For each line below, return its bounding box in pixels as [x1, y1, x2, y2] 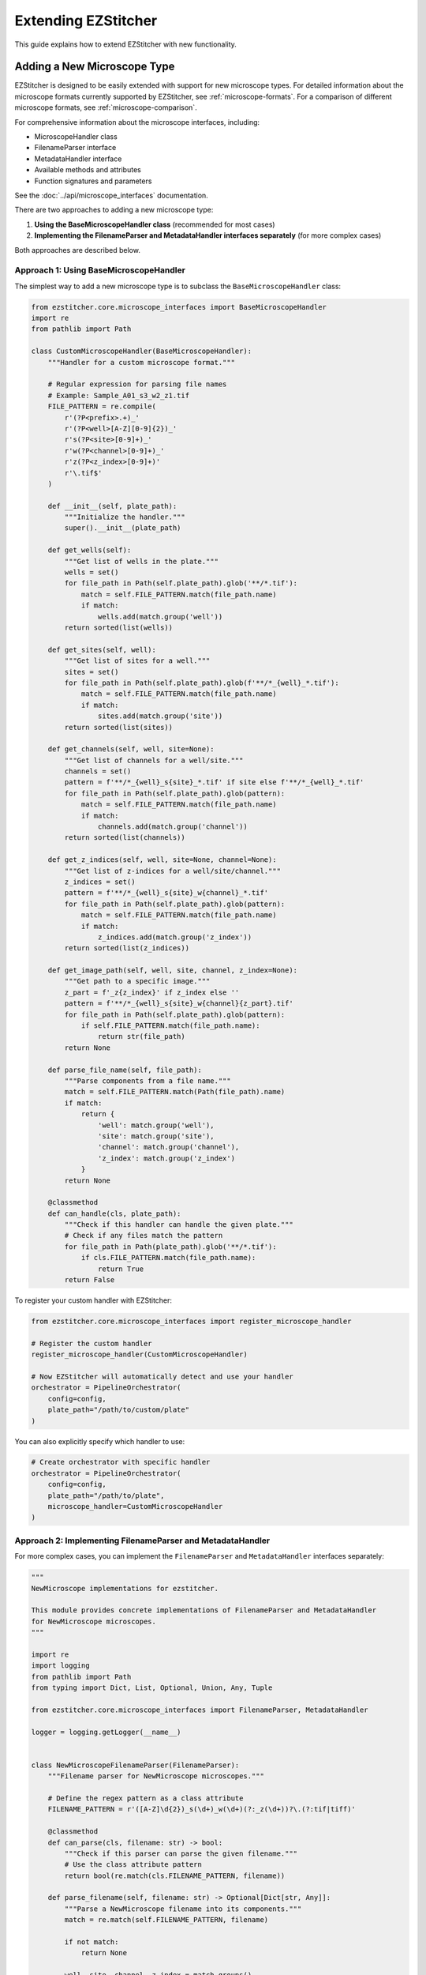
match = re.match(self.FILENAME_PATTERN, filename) [64, 1916, 269, 1924]
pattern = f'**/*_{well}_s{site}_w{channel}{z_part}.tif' [64, 999, 293, 1008]
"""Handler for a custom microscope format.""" [47, 358, 236, 367]
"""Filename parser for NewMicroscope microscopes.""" [47, 1772, 264, 1781]
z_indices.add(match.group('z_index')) [97, 932, 252, 942]
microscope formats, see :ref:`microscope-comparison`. [14, 103, 197, 112]
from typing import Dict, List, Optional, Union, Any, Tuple [31, 1683, 273, 1692]
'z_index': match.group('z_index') [97, 1153, 236, 1163]
